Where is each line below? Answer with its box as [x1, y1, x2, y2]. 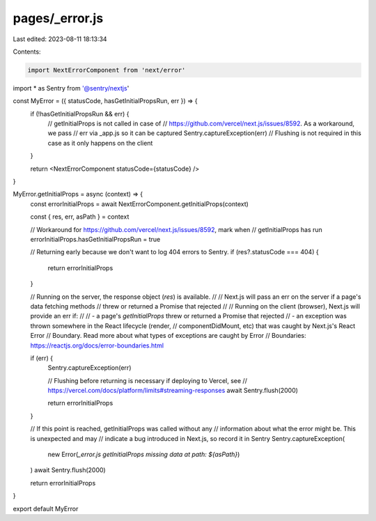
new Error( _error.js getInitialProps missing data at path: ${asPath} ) [47, 450, 240, 459]
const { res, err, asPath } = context [30, 212, 130, 221]
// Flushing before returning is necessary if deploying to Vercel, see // [47, 376, 247, 384]
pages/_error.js [13, 10, 104, 26]
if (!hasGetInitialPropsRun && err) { [30, 109, 130, 118]
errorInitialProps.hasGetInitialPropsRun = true [30, 235, 161, 243]
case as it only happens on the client [47, 139, 153, 147]
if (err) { [30, 354, 54, 362]
